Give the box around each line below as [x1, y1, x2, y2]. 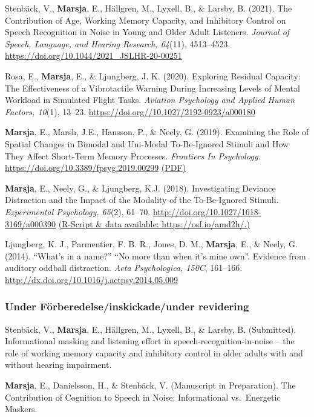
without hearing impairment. [5, 358, 112, 371]
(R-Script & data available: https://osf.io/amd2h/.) [58, 217, 250, 230]
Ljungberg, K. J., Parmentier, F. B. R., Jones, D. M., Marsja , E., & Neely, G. [5, 238, 298, 250]
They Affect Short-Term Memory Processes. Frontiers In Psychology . [5, 149, 261, 162]
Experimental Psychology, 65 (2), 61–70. [5, 205, 151, 218]
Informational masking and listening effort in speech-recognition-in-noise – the [5, 335, 295, 347]
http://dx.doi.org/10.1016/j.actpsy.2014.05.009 [5, 273, 178, 285]
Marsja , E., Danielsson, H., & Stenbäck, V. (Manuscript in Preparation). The [5, 379, 296, 392]
